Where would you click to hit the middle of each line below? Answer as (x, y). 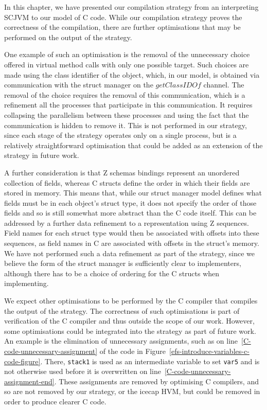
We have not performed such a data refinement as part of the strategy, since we (129, 253)
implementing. (26, 283)
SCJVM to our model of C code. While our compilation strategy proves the (123, 17)
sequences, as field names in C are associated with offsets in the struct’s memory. (132, 243)
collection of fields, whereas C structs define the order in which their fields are (127, 182)
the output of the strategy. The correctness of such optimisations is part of (122, 310)
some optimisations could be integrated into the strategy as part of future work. (130, 331)
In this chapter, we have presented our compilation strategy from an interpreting (131, 7)
